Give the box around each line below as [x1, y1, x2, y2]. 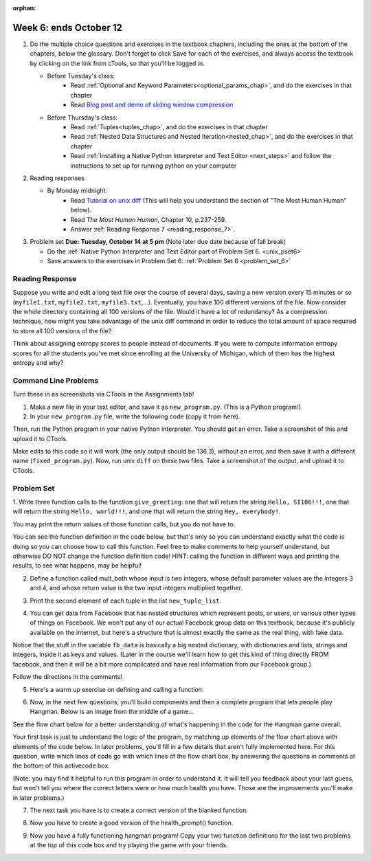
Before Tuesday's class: [47, 72, 115, 80]
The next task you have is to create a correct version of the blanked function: [30, 806, 249, 814]
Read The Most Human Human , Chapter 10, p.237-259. [70, 215, 227, 223]
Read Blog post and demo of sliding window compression [70, 100, 234, 109]
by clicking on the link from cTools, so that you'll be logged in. [30, 59, 205, 67]
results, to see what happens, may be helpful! [12, 561, 142, 570]
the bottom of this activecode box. [12, 761, 110, 770]
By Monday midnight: [47, 186, 108, 195]
